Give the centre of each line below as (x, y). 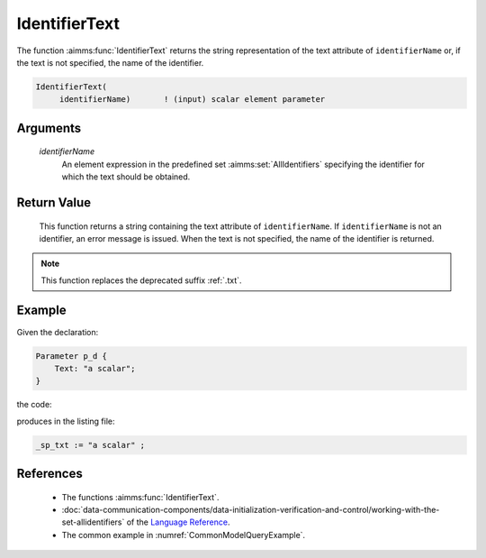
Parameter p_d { (72, 356)
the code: (35, 405)
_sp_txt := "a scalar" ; (90, 445)
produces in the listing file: (66, 421)
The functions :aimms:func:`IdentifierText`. (140, 497)
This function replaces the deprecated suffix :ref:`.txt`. (141, 280)
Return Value (54, 202)
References (49, 474)
